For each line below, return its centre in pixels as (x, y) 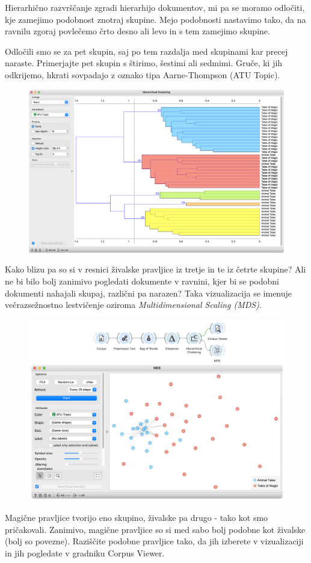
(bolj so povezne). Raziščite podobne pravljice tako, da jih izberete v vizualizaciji (154, 541)
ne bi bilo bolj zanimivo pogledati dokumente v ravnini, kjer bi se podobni (142, 281)
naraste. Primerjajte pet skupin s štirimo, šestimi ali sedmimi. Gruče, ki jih (144, 63)
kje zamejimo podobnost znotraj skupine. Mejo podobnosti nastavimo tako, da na (155, 19)
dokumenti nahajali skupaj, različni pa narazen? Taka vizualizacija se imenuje (149, 293)
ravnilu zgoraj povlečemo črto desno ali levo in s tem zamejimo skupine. (137, 31)
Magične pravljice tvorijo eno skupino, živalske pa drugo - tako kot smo (137, 518)
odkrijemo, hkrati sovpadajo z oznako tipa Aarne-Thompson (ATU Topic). (143, 74)
